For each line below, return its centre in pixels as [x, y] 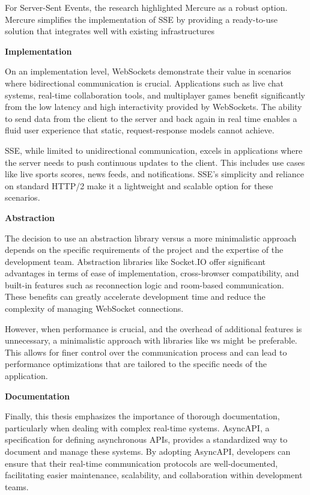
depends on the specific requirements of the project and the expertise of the [144, 250]
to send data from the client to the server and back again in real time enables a [151, 118]
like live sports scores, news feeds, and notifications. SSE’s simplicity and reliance [154, 174]
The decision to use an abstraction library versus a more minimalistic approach [151, 238]
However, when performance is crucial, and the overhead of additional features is [153, 328]
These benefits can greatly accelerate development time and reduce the [135, 296]
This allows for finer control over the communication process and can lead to [146, 352]
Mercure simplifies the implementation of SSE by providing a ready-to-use [141, 19]
